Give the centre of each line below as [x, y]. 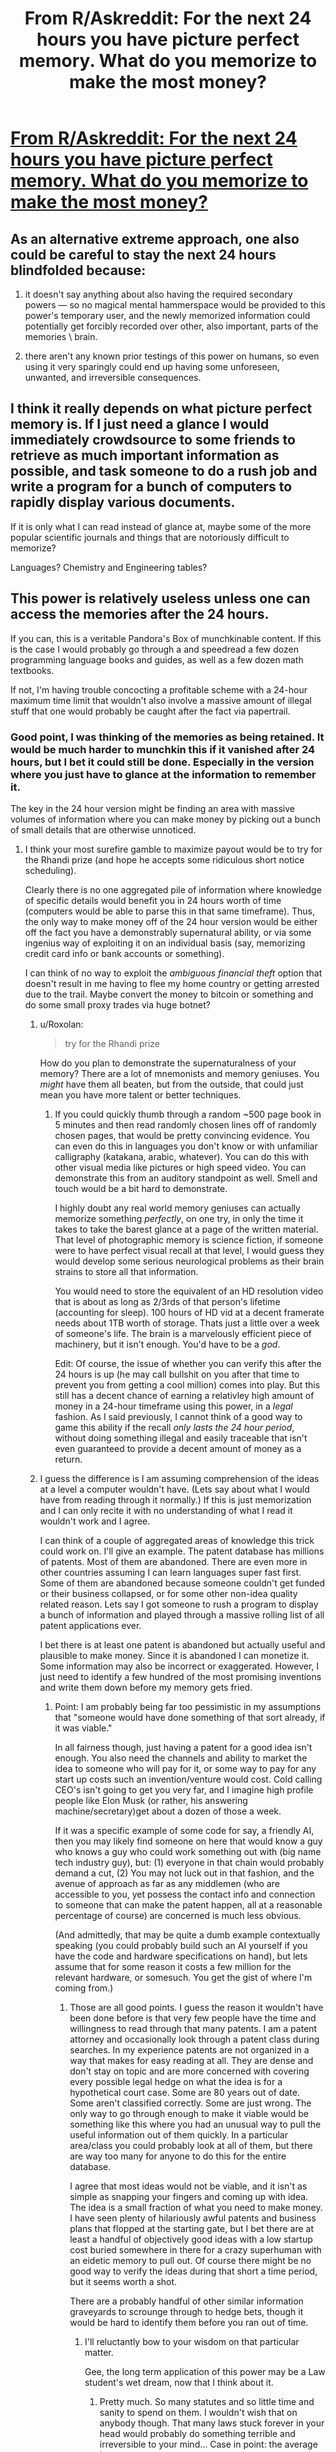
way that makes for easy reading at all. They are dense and [191, 2060]
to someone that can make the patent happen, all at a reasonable [188, 1904]
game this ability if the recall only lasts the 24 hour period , [174, 1427]
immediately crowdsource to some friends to [153, 440]
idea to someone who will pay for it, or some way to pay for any [185, 1768]
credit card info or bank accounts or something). [124, 953]
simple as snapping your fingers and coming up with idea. [189, 2196]
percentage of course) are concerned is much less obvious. [178, 1915]
